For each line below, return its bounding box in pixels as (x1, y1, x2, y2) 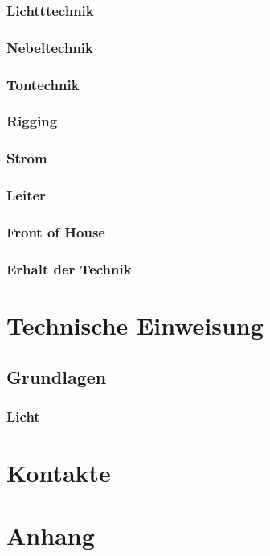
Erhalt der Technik (6, 258, 132, 278)
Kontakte (6, 455, 111, 488)
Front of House (6, 221, 105, 241)
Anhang (6, 519, 95, 552)
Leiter (6, 185, 46, 205)
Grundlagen (6, 364, 107, 389)
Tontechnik (6, 74, 80, 94)
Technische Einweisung (6, 308, 264, 341)
